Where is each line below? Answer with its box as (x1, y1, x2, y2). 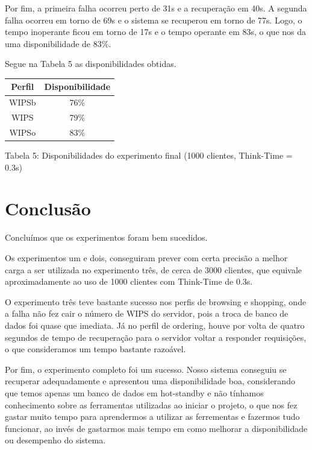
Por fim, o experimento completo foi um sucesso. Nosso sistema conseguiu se (5, 363, 287, 375)
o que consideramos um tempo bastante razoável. (5, 343, 186, 355)
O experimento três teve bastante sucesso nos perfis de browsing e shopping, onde (5, 295, 307, 308)
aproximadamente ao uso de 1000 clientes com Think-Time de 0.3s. (5, 275, 253, 288)
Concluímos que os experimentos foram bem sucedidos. (5, 231, 208, 244)
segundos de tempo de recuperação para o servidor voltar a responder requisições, (5, 331, 307, 343)
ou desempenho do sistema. (5, 434, 106, 446)
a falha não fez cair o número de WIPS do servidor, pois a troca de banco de (5, 307, 289, 320)
